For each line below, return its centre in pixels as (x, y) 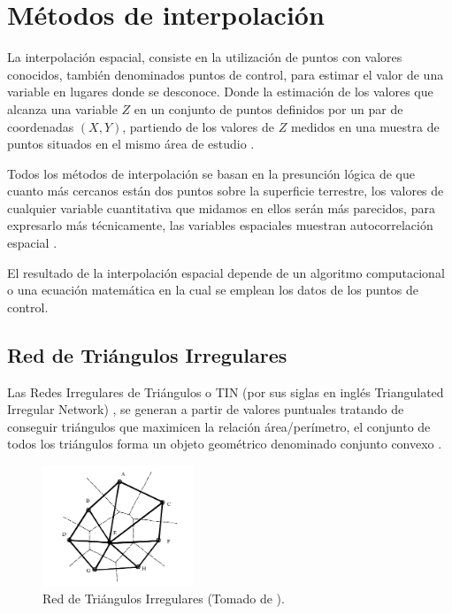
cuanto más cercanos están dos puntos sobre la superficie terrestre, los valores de (226, 191)
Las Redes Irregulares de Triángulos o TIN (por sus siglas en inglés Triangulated (226, 391)
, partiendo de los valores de (199, 126)
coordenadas (41, 126)
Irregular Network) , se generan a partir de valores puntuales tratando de (206, 409)
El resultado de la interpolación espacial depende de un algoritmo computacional (226, 272)
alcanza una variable (62, 108)
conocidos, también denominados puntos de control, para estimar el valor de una (226, 74)
